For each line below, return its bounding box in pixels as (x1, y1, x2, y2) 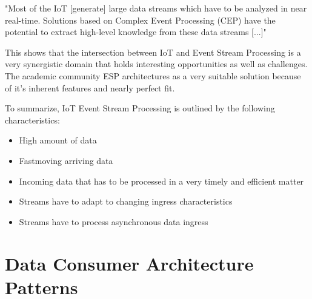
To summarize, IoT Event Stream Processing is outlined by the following (5, 102, 275, 114)
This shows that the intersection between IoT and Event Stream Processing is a (5, 45, 301, 58)
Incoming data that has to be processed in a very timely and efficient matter (19, 174, 304, 187)
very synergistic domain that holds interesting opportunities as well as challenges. (5, 57, 308, 70)
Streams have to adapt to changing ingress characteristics (19, 195, 233, 208)
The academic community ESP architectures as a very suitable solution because (5, 69, 301, 82)
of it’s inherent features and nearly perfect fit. (5, 81, 175, 94)
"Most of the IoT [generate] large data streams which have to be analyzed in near (5, 2, 307, 14)
